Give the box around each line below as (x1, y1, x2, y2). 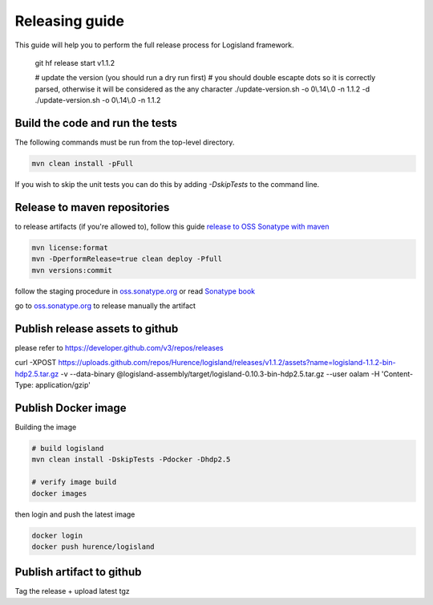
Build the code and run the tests (14, 116, 178, 130)
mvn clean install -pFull (31, 159, 134, 168)
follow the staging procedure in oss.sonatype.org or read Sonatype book (14, 286, 256, 296)
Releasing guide (14, 12, 124, 30)
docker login (31, 530, 83, 540)
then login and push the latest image (14, 510, 136, 519)
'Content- (381, 369, 413, 379)
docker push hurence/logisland (31, 542, 156, 551)
